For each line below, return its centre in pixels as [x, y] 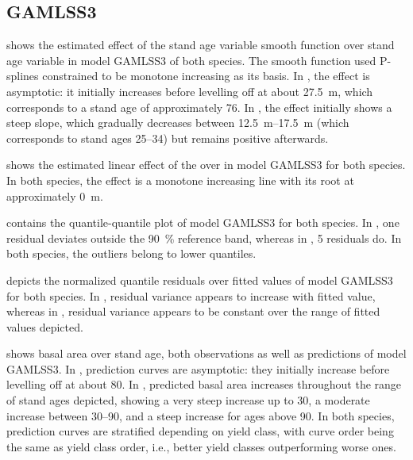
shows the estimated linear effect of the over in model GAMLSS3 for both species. [206, 165]
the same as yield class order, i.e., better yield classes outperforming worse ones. [201, 446]
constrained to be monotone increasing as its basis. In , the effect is [206, 76]
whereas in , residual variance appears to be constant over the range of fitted [193, 311]
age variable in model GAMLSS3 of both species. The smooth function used [191, 60]
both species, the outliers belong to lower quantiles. [131, 253]
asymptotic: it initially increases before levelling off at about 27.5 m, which [190, 91]
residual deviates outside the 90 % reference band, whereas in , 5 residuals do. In [204, 238]
